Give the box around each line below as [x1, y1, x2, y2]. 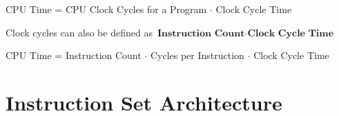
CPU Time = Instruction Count [6, 48, 142, 62]
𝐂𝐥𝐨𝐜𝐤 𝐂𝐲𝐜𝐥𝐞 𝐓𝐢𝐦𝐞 [247, 28, 334, 38]
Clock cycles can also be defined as [6, 25, 153, 39]
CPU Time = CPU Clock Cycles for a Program [6, 2, 207, 16]
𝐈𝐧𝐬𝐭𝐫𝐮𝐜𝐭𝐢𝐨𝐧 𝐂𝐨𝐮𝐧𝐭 [157, 28, 245, 38]
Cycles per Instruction [150, 48, 244, 62]
